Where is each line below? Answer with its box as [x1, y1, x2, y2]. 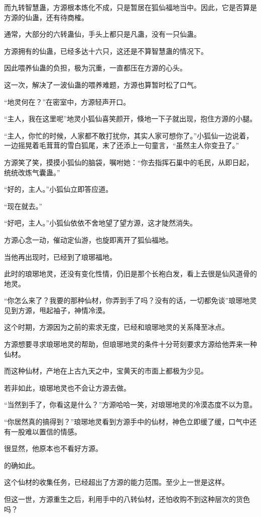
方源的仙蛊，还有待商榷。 [4, 12, 88, 22]
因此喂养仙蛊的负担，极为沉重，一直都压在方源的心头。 [4, 62, 187, 73]
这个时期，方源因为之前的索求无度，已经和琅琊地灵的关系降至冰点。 [4, 322, 229, 332]
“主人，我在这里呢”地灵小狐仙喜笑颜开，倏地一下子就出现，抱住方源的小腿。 [4, 113, 257, 124]
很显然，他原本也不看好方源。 [4, 443, 102, 454]
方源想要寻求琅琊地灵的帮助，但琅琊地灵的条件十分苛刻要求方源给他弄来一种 [4, 339, 257, 349]
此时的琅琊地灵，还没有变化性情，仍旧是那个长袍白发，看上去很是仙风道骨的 [4, 268, 257, 279]
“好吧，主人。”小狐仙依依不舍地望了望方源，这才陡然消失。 [4, 217, 197, 228]
